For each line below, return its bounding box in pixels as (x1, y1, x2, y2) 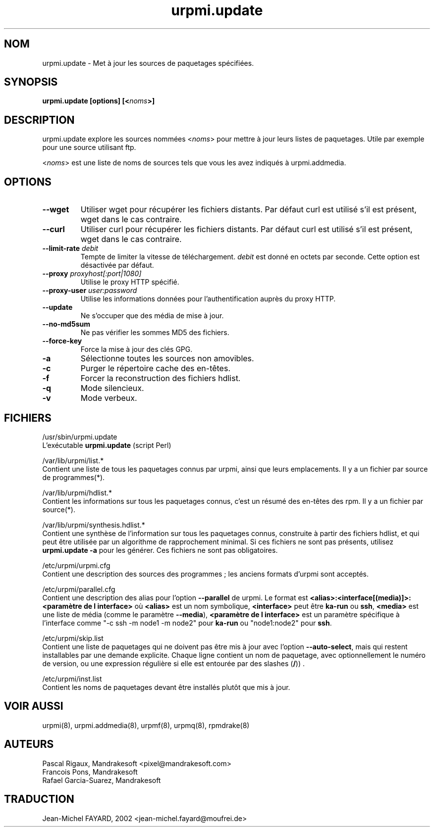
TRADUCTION (4, 793, 74, 806)
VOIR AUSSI (4, 700, 63, 713)
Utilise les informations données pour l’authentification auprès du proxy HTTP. (80, 294, 336, 303)
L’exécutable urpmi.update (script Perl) (42, 440, 171, 449)
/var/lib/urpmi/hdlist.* (42, 488, 112, 497)
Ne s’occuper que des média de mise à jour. (80, 311, 224, 320)
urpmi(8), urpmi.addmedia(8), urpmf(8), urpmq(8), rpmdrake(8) (42, 721, 250, 730)
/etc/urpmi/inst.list (42, 674, 102, 683)
